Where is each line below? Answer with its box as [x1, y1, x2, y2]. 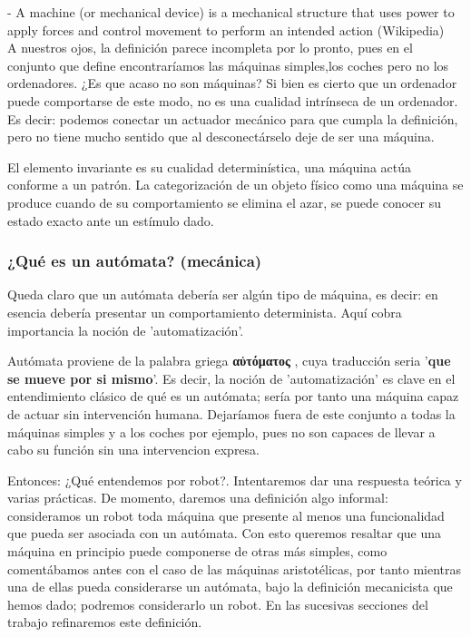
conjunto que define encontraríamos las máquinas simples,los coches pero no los [7, 55, 449, 74]
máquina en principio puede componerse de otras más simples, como [7, 542, 388, 561]
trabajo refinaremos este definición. [7, 612, 202, 632]
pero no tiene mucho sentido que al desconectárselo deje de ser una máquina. [7, 127, 435, 146]
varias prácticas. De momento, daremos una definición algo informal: [7, 488, 388, 507]
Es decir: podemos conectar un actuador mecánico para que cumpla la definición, [7, 109, 458, 128]
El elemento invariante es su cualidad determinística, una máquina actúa [7, 157, 412, 176]
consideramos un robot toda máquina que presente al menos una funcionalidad [7, 505, 445, 524]
